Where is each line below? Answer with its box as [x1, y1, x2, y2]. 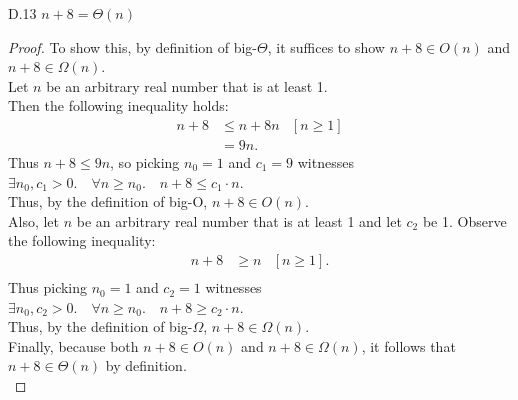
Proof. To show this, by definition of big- [8, 36, 258, 57]
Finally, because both [8, 335, 139, 356]
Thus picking [8, 277, 88, 298]
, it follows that [361, 335, 456, 356]
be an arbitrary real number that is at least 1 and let [76, 210, 402, 231]
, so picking [110, 152, 180, 173]
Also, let [8, 210, 60, 231]
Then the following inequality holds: [8, 95, 229, 116]
